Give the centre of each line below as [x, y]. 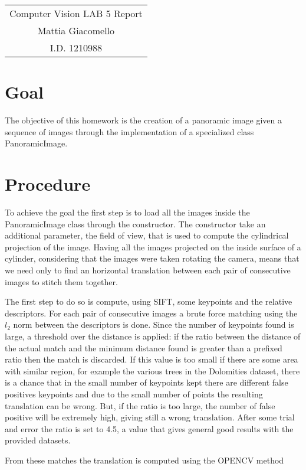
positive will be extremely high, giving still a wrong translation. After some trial [150, 417]
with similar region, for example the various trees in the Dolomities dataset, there [152, 371]
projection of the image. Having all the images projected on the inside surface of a [153, 247]
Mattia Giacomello [76, 30]
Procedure [48, 184]
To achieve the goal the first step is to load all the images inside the [127, 212]
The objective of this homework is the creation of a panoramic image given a [144, 120]
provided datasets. [38, 440]
